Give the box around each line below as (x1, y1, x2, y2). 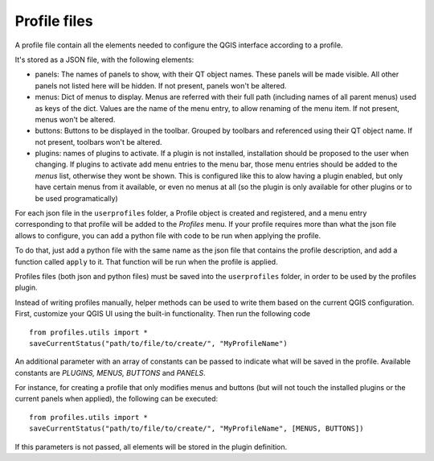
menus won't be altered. (35, 114, 116, 124)
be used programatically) (35, 193, 118, 203)
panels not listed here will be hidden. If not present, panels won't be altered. (35, 80, 287, 90)
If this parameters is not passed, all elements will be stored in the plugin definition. (14, 442, 288, 451)
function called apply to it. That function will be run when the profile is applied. (14, 257, 278, 266)
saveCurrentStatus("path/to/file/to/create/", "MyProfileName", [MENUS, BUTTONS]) (29, 424, 364, 434)
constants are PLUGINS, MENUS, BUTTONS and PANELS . (14, 368, 207, 377)
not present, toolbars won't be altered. (35, 137, 162, 146)
